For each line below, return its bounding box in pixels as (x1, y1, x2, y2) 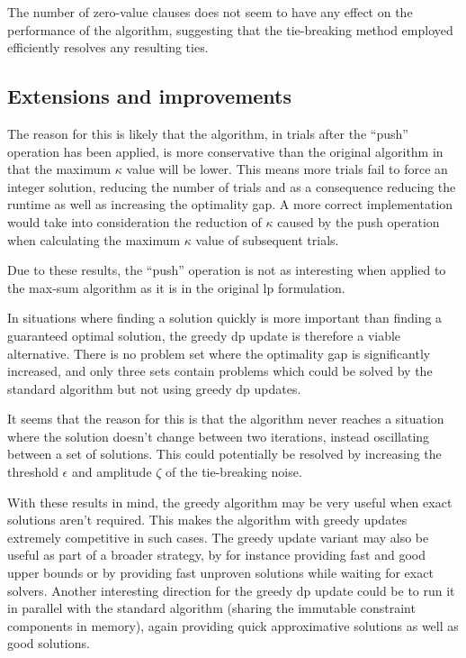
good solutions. (7, 634, 90, 653)
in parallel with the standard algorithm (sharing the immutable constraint (7, 599, 416, 617)
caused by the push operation (277, 212, 440, 231)
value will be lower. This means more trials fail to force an (126, 160, 448, 178)
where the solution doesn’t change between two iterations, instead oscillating (7, 426, 430, 445)
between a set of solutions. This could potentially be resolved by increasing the (7, 444, 442, 463)
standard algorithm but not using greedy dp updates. (7, 379, 301, 398)
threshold (7, 462, 58, 481)
